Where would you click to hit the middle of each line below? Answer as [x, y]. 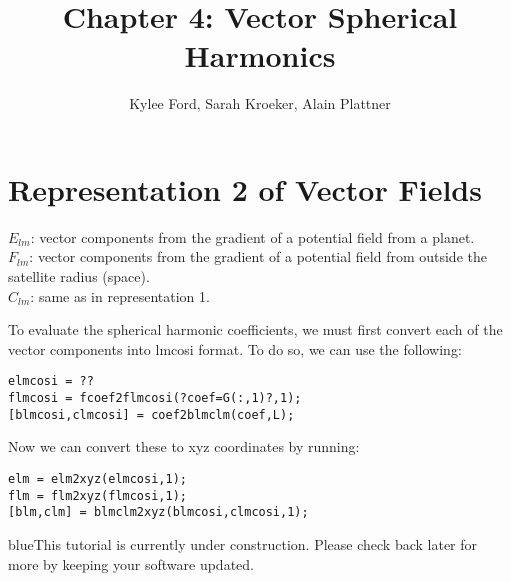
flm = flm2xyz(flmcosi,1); [97, 495]
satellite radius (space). [79, 276]
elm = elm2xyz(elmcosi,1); [97, 478]
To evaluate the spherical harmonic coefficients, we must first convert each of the [255, 329]
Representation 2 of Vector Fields [245, 188]
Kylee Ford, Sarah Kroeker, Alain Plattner [260, 103]
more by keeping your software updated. [131, 563]
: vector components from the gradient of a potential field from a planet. [252, 236]
